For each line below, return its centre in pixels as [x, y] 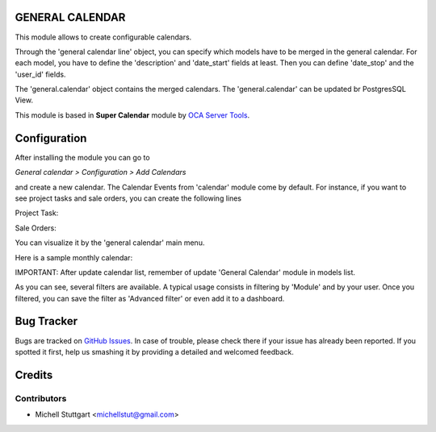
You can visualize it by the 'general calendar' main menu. [110, 243]
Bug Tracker [46, 321]
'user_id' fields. [40, 74]
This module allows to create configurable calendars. [103, 37]
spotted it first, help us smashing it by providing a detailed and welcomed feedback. [154, 351]
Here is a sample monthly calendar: [74, 257]
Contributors [41, 398]
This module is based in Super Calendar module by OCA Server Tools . [132, 115]
